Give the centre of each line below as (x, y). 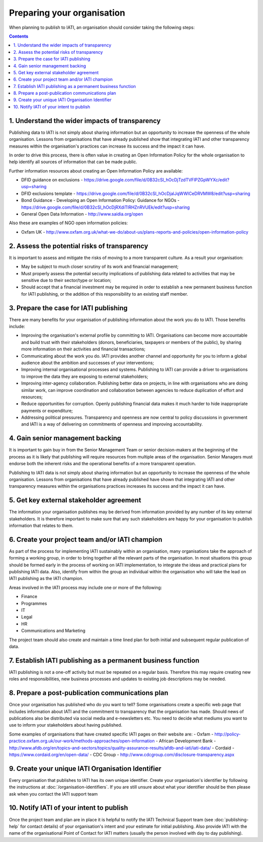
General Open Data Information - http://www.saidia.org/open (82, 214)
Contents (19, 36)
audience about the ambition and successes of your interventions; (88, 363)
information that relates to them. (41, 526)
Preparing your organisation (67, 13)
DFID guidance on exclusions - (52, 180)
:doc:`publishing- (231, 820)
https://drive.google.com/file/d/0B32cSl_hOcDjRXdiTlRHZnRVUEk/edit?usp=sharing (105, 207)
